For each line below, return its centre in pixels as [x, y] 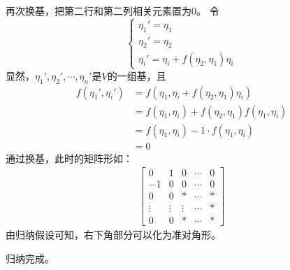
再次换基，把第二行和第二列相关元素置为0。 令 [113, 10]
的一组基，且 [137, 75]
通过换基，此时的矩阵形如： [69, 158]
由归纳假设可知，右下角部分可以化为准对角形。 [113, 235]
